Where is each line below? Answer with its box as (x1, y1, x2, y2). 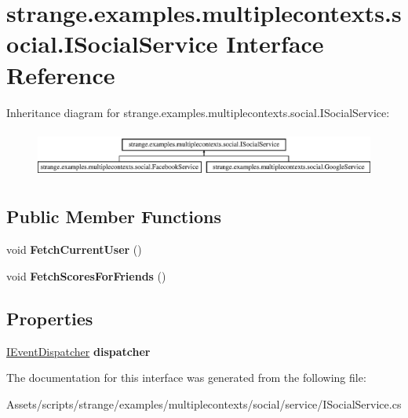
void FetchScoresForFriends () (6, 267, 166, 284)
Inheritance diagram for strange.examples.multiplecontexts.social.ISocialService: (6, 104, 390, 120)
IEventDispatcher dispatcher (6, 343, 151, 359)
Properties (6, 306, 93, 330)
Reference (6, 58, 115, 90)
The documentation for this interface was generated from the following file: (6, 369, 366, 386)
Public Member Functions (6, 204, 221, 229)
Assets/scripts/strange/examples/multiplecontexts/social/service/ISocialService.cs (6, 395, 402, 412)
